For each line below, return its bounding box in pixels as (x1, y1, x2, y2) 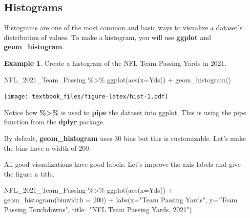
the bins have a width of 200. (4, 142, 91, 153)
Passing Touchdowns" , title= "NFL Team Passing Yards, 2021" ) (4, 204, 192, 214)
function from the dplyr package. (4, 117, 105, 127)
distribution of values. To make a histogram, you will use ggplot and (4, 32, 211, 42)
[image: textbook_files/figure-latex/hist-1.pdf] (4, 93, 168, 100)
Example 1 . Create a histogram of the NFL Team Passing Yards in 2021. (4, 58, 227, 68)
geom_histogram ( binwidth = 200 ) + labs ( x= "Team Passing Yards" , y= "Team (4, 194, 238, 204)
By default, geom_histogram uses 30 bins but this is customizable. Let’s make (4, 133, 246, 143)
